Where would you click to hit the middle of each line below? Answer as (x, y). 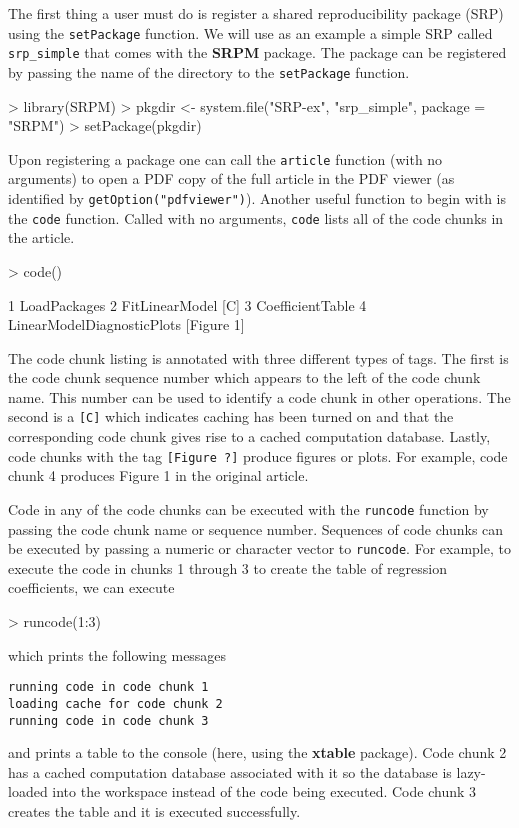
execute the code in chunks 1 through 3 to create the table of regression (228, 567)
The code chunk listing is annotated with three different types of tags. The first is (258, 357)
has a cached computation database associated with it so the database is (230, 771)
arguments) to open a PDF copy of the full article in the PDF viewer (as (231, 178)
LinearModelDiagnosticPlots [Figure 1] (126, 324)
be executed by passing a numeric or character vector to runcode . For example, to (259, 548)
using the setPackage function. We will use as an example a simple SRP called (250, 32)
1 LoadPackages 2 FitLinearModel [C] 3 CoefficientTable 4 (187, 304)
